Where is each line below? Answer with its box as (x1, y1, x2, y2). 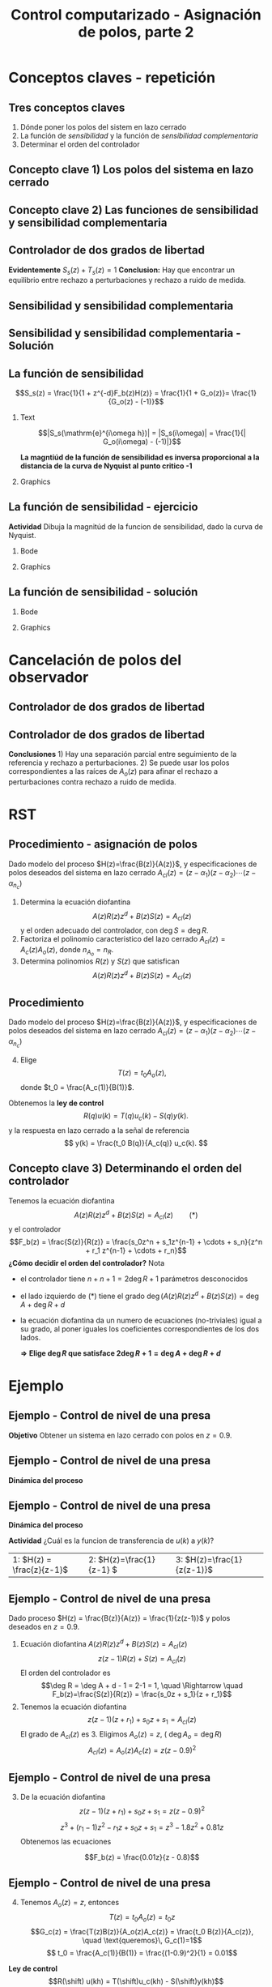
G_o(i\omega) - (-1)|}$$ (102, 436, 182, 447)
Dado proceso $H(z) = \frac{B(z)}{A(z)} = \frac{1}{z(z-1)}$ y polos (8, 1613, 231, 1623)
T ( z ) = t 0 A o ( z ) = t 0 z (108, 1912, 176, 1924)
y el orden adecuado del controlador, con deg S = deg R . (19, 925, 209, 935)
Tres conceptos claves (8, 100, 125, 114)
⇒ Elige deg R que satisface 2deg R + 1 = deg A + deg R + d (19, 1348, 221, 1358)
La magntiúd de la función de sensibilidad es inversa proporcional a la (19, 452, 260, 462)
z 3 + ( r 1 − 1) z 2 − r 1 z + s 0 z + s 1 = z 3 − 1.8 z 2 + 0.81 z (60, 1821, 224, 1834)
